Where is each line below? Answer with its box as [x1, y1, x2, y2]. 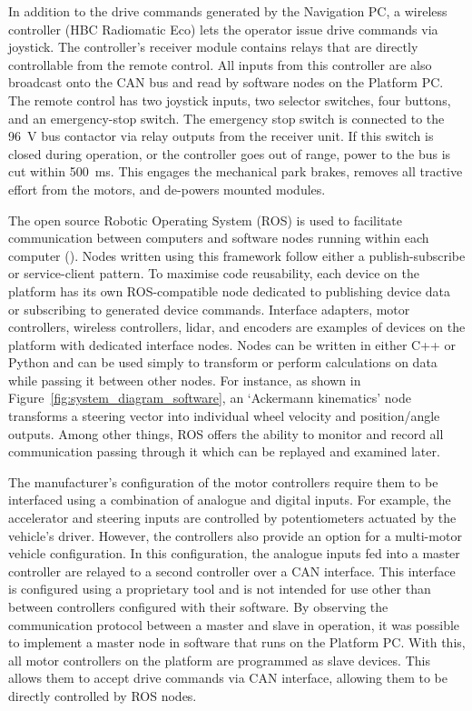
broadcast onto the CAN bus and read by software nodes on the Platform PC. [8, 73, 444, 92]
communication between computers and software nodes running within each [8, 228, 429, 247]
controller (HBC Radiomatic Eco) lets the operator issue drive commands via [8, 19, 438, 38]
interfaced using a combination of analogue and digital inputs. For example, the [8, 490, 451, 509]
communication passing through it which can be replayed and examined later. [8, 442, 440, 461]
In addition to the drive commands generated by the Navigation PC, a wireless [8, 2, 447, 20]
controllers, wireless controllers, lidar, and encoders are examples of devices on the [8, 317, 466, 336]
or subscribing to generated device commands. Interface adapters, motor [8, 299, 410, 318]
